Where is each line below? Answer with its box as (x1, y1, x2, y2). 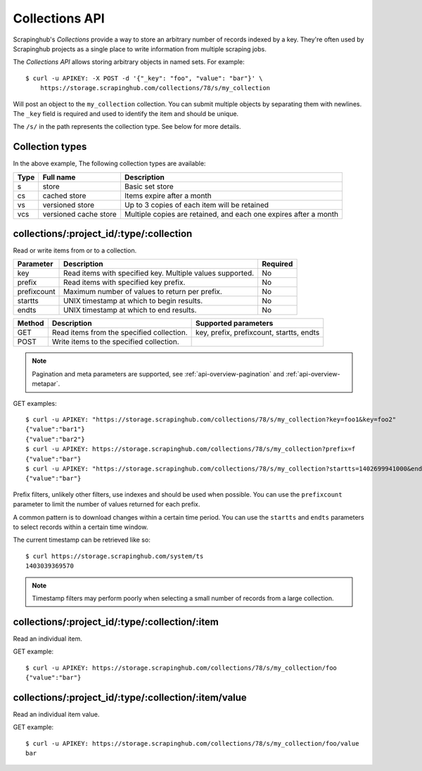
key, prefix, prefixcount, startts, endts (195, 328, 320, 338)
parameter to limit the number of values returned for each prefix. (13, 500, 200, 509)
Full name (42, 172, 76, 182)
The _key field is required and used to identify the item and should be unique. (13, 109, 239, 117)
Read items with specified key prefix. (63, 278, 186, 288)
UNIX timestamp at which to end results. (63, 305, 197, 315)
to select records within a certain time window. (13, 523, 148, 531)
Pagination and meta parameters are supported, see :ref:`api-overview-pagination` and (32, 369, 284, 378)
